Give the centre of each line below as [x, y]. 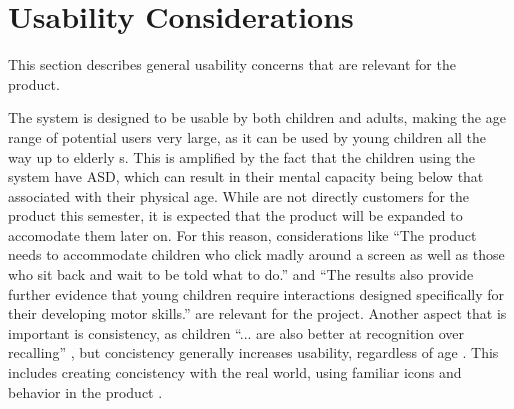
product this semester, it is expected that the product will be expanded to [235, 215]
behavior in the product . [85, 391]
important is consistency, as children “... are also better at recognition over [236, 332]
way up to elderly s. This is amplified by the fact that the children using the [242, 156]
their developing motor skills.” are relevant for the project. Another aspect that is [257, 313]
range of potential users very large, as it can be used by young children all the [247, 136]
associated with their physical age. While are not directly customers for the [239, 195]
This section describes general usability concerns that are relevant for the [232, 64]
